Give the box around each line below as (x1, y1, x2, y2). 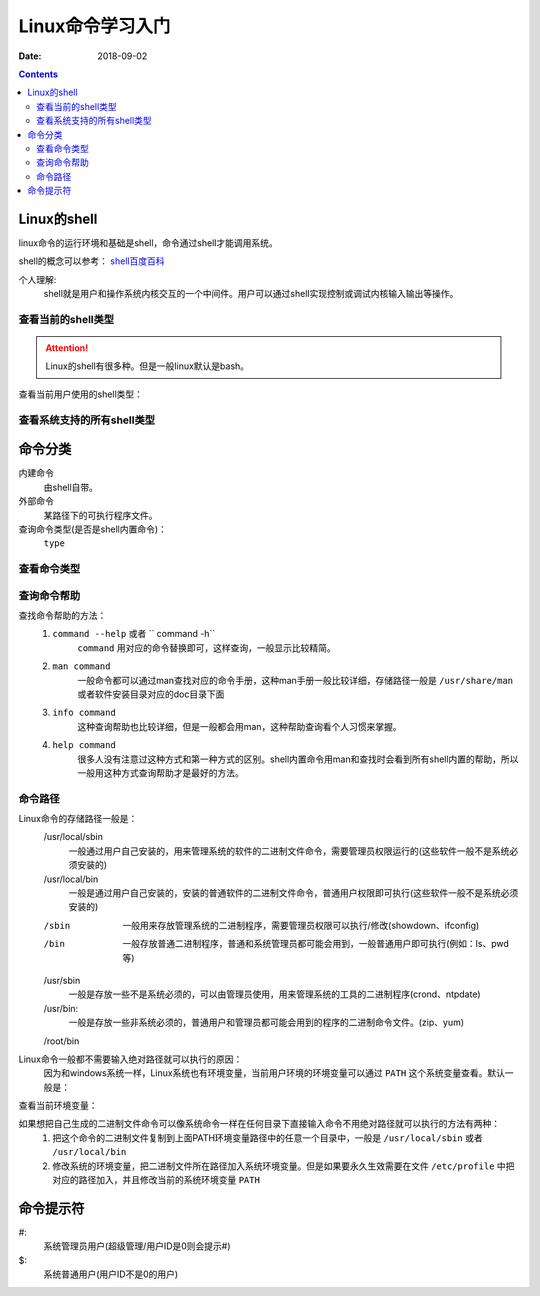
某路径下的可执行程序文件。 (43, 509, 158, 521)
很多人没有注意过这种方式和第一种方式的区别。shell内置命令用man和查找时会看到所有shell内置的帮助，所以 (77, 753, 519, 765)
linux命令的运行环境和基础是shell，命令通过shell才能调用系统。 (18, 236, 279, 249)
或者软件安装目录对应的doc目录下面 (77, 688, 225, 700)
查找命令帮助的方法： (18, 610, 107, 621)
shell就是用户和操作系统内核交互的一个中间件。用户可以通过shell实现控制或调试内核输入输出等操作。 (43, 288, 459, 300)
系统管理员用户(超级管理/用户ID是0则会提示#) (43, 1240, 231, 1252)
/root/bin (43, 1035, 80, 1047)
